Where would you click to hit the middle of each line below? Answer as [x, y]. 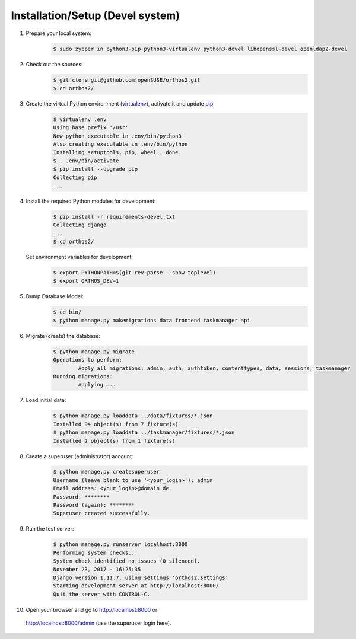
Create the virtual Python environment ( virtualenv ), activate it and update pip [120, 103]
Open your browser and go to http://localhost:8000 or [92, 609]
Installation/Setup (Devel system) [96, 15]
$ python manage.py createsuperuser [107, 472]
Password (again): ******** [94, 505]
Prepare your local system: [58, 33]
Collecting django [80, 225]
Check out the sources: [54, 64]
